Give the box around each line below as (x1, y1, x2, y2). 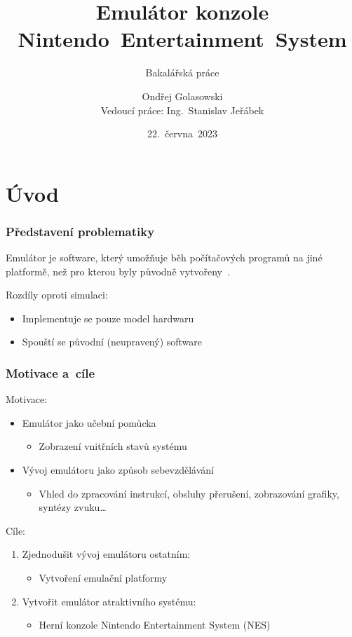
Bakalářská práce (145, 65, 219, 80)
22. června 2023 (147, 126, 217, 141)
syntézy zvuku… (39, 500, 107, 514)
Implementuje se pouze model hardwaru (22, 310, 194, 325)
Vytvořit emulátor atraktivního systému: (22, 594, 196, 608)
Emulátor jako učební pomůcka (22, 415, 156, 430)
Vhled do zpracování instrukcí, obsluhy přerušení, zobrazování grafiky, (39, 486, 339, 500)
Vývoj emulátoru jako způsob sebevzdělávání (22, 463, 214, 477)
